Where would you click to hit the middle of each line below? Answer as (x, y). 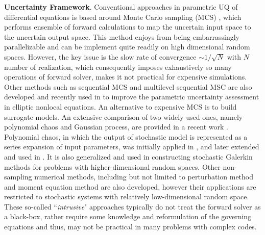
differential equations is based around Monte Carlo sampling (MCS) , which (123, 17)
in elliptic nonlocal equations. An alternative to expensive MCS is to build (121, 106)
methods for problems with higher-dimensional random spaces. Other (112, 166)
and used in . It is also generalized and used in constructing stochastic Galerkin (128, 156)
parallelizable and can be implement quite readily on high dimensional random (127, 47)
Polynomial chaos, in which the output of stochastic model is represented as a (126, 136)
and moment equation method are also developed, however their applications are (130, 186)
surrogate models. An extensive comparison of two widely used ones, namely (124, 116)
